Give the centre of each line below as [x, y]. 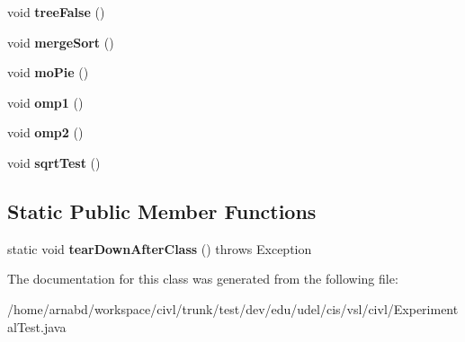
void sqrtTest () [54, 162]
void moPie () [48, 72]
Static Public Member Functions [162, 210]
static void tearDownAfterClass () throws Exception [160, 248]
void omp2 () [45, 132]
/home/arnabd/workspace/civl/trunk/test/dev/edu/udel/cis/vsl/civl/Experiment [233, 308]
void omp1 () [45, 102]
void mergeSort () [61, 42]
